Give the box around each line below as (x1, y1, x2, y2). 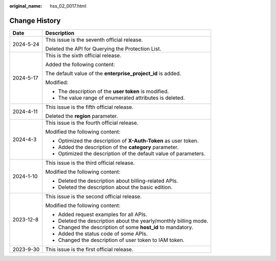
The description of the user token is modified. (58, 88, 169, 95)
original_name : (9, 3, 42, 9)
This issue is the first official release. (45, 246, 134, 253)
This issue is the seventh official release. (45, 36, 143, 43)
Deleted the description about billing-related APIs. (58, 177, 178, 184)
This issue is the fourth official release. (45, 119, 139, 126)
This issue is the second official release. (45, 193, 142, 200)
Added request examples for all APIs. (58, 211, 148, 218)
